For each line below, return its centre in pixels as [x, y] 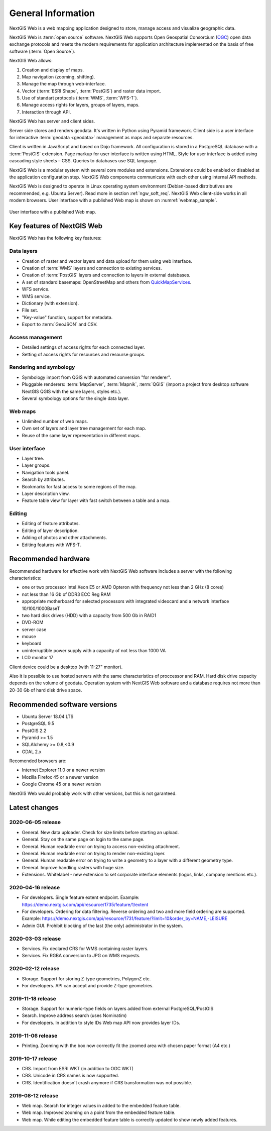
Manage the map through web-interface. [64, 84]
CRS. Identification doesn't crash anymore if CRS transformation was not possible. [107, 1082]
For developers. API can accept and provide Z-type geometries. [88, 985]
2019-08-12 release [34, 1095]
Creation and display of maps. [53, 70]
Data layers [23, 251]
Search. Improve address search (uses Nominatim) [74, 1015]
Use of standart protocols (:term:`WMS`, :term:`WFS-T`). [80, 98]
